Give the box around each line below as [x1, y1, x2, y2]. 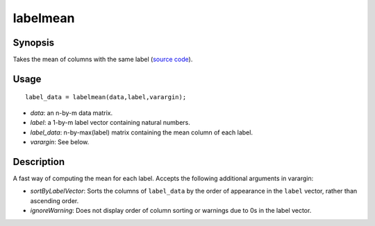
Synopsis [12, 37, 55, 49]
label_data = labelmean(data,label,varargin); [25, 94, 187, 101]
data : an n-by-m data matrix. [30, 108, 113, 117]
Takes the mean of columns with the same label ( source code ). [12, 55, 193, 64]
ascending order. [30, 196, 79, 205]
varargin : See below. [30, 138, 90, 146]
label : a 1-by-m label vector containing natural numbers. [30, 119, 191, 127]
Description [12, 156, 65, 168]
